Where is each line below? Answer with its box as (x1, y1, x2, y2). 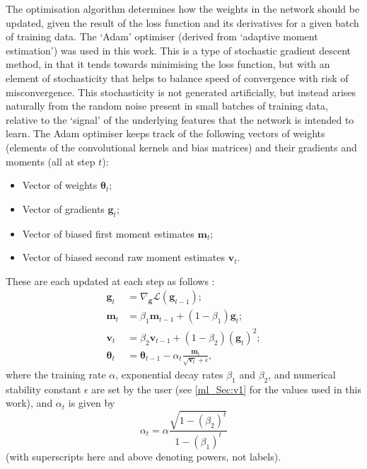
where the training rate (6, 366, 106, 381)
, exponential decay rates (115, 366, 223, 381)
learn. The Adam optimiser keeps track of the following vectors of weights (6, 126, 325, 141)
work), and (6, 395, 53, 410)
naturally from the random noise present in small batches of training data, (6, 98, 328, 113)
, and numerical (268, 366, 336, 381)
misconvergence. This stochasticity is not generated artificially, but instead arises (6, 84, 356, 99)
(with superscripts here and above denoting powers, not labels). (6, 448, 281, 463)
